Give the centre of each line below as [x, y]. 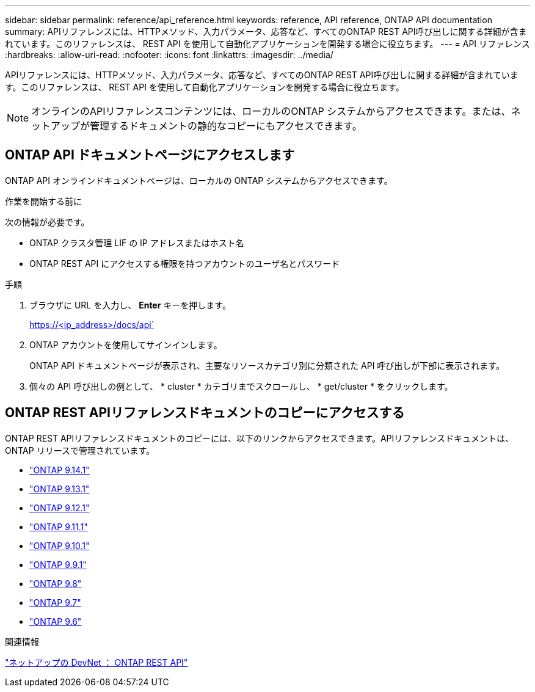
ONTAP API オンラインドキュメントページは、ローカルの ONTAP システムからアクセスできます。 [199, 180]
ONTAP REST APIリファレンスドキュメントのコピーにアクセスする [205, 413]
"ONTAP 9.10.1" [60, 545]
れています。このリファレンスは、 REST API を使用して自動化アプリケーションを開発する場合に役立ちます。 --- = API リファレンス [267, 44]
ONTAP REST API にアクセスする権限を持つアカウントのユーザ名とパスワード [185, 263]
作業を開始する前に [43, 201]
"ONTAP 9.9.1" [58, 564]
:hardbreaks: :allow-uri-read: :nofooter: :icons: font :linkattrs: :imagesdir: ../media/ [169, 55]
